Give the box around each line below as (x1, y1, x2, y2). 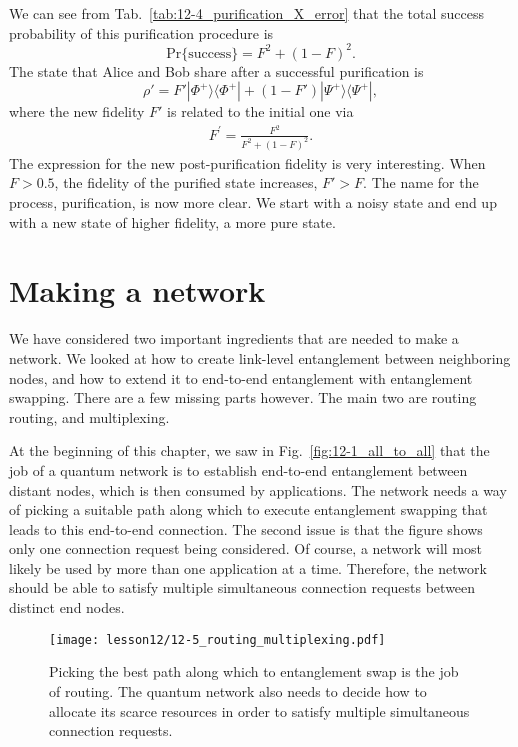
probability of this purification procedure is (9, 22, 274, 43)
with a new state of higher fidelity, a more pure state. (9, 211, 336, 232)
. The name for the (363, 172, 479, 193)
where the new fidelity (9, 101, 145, 122)
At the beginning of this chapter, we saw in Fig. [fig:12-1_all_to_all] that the (9, 440, 490, 461)
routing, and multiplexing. (9, 406, 170, 427)
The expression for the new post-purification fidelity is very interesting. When (9, 152, 486, 173)
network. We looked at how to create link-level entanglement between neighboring (9, 347, 511, 368)
